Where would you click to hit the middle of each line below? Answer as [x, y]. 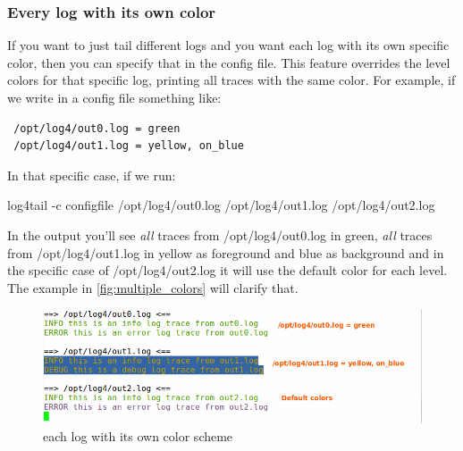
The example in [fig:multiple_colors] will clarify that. [153, 287]
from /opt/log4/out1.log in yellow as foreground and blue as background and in [226, 252]
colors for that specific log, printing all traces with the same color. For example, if [231, 80]
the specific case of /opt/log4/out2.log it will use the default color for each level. [227, 270]
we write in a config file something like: [114, 97]
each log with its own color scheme [138, 435]
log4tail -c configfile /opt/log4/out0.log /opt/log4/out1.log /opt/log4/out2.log [221, 205]
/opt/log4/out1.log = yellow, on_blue [129, 146]
